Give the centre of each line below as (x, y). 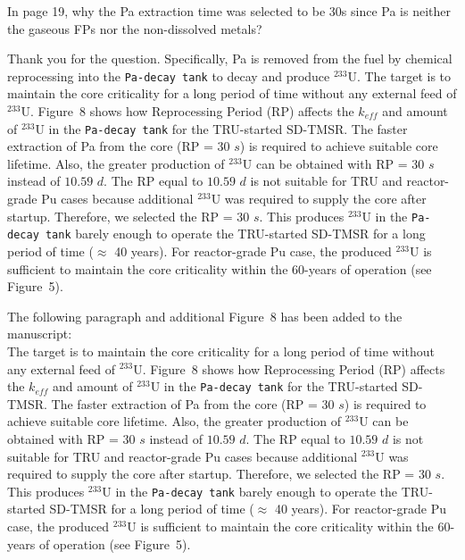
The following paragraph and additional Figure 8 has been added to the (205, 316)
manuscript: (40, 334)
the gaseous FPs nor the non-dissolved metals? (135, 28)
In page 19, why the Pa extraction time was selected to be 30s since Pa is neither (229, 11)
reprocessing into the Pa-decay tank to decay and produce (169, 75)
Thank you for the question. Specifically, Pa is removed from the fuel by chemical (230, 59)
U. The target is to (399, 75)
